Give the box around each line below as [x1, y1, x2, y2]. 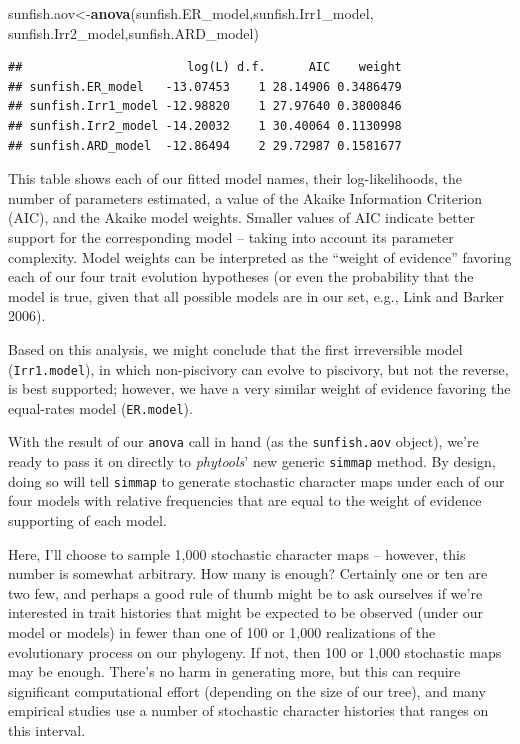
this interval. [8, 719, 86, 740]
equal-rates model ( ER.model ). [8, 397, 193, 418]
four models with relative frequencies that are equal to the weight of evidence [8, 490, 482, 511]
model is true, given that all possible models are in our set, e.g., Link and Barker [8, 285, 505, 306]
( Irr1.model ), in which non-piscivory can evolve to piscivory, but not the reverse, [8, 358, 509, 379]
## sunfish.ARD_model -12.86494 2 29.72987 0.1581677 [8, 138, 402, 153]
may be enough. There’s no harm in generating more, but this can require [8, 661, 461, 682]
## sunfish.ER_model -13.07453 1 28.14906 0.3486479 [8, 79, 402, 94]
